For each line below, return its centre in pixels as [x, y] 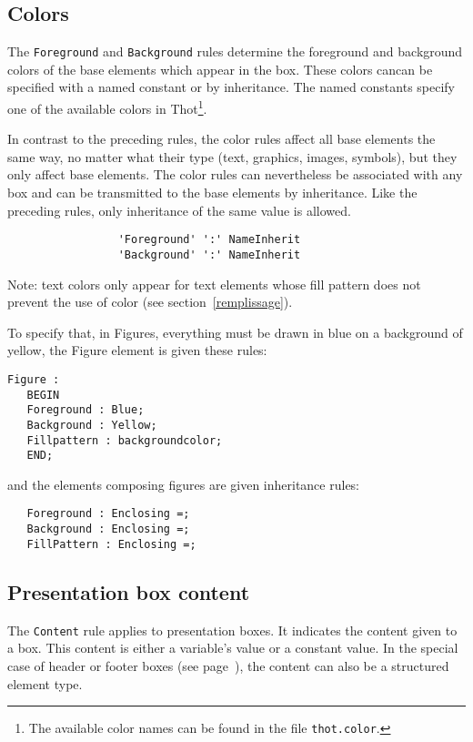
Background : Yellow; [92, 425]
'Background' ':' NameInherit [209, 254]
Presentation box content [129, 591]
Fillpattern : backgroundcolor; [125, 440]
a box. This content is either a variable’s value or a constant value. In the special [233, 648]
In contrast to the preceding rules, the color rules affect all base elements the [221, 139]
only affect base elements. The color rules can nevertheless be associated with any [235, 174]
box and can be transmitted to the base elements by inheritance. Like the [212, 193]
